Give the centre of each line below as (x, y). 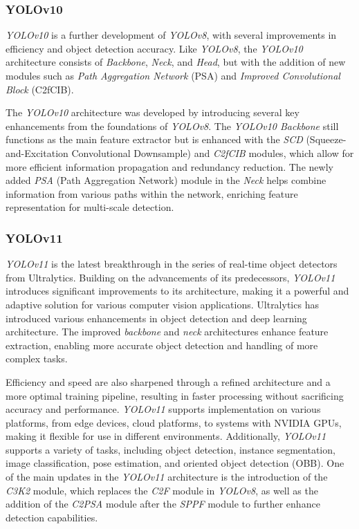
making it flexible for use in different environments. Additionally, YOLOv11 (166, 436)
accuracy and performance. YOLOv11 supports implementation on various (163, 409)
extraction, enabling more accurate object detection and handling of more (162, 345)
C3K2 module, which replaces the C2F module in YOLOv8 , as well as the (162, 490)
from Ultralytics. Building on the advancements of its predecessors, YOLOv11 (171, 277)
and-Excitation (37, 152)
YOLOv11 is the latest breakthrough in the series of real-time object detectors (172, 264)
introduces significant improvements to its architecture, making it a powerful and (177, 291)
